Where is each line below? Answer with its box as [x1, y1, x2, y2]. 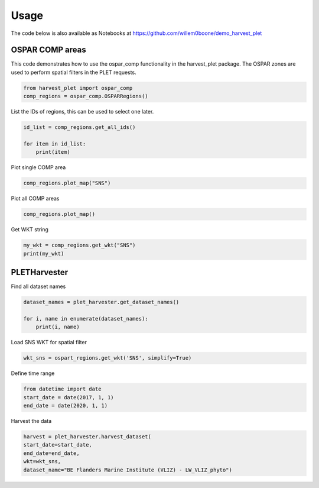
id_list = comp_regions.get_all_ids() [23, 124, 136, 131]
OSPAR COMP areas [11, 45, 86, 55]
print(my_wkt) [23, 250, 64, 257]
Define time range [11, 370, 55, 377]
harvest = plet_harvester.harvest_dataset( [23, 434, 152, 440]
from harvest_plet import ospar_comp [23, 85, 133, 91]
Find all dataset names [11, 283, 66, 290]
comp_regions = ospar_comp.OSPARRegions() [23, 93, 148, 100]
